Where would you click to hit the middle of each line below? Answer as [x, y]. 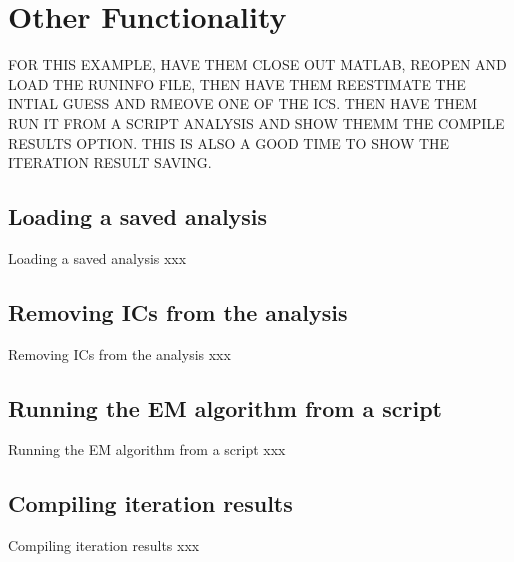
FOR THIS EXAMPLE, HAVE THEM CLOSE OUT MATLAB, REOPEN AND [257, 64]
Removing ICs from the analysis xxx [119, 353]
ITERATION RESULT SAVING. [110, 162]
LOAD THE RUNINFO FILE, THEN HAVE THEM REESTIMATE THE [237, 83]
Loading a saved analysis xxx [97, 257]
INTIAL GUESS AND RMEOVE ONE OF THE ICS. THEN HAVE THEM [243, 103]
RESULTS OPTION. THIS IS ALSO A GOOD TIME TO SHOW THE [229, 142]
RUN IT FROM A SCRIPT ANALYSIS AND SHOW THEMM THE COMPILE [256, 122]
